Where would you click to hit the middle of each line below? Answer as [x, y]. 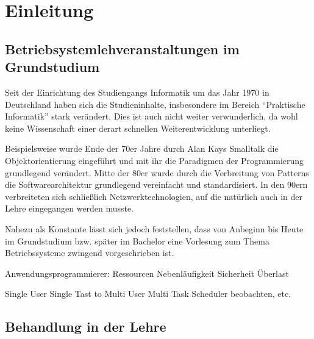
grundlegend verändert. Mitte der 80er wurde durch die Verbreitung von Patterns [157, 172]
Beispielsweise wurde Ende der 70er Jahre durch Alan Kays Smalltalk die [142, 148]
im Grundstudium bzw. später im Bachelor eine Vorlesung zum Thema [137, 241]
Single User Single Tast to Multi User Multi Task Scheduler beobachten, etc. [148, 294]
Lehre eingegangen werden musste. [70, 208]
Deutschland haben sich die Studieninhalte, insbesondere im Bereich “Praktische [155, 104]
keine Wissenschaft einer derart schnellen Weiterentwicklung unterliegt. [138, 128]
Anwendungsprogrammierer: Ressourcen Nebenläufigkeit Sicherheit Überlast [147, 273]
